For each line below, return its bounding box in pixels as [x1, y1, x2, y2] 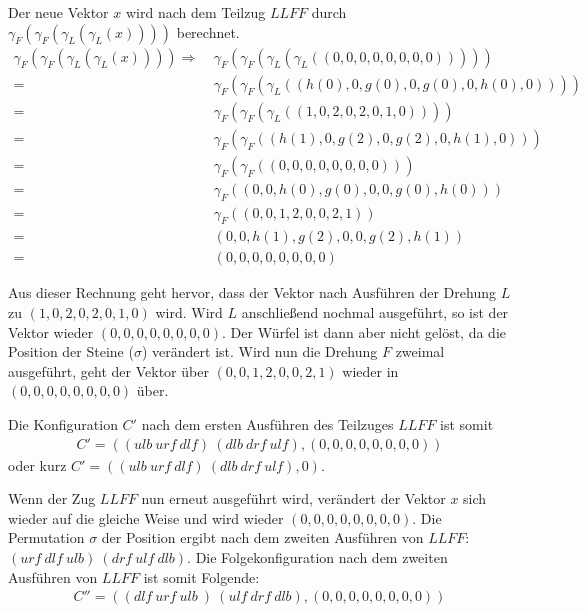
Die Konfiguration [8, 414, 118, 435]
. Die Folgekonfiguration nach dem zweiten [187, 547, 448, 568]
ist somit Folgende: [143, 566, 260, 587]
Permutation [8, 527, 85, 548]
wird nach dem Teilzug [125, 2, 266, 22]
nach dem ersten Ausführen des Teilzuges [141, 414, 394, 435]
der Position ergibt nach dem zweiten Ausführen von [101, 527, 424, 548]
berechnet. [176, 21, 240, 42]
